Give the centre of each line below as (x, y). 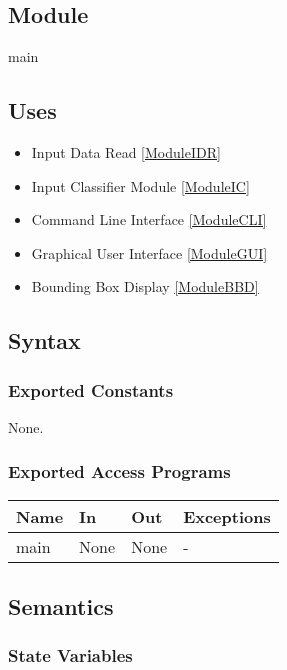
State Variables (70, 655)
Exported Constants (91, 389)
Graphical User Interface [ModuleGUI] (149, 252)
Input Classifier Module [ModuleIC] (140, 185)
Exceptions (227, 516)
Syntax (44, 340)
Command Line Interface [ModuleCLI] (149, 219)
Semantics (61, 606)
